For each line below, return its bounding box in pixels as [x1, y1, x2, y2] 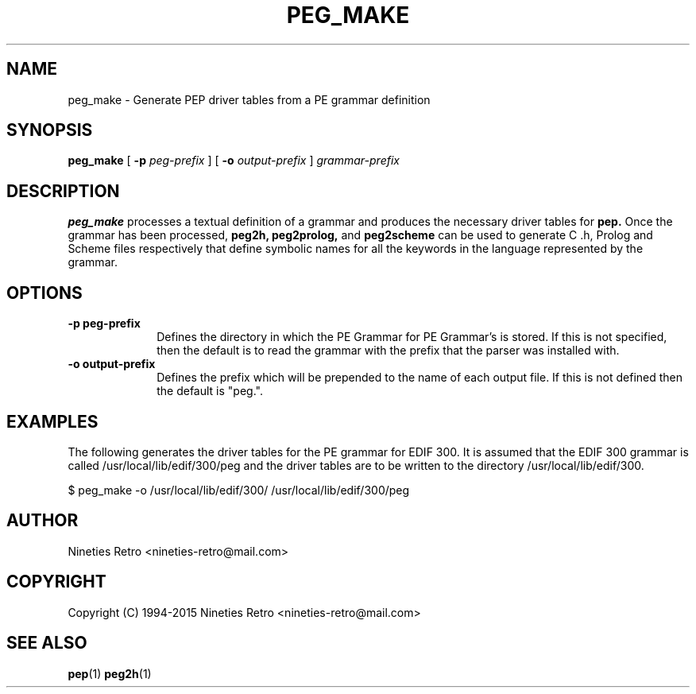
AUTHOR [6, 510, 79, 531]
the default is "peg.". [157, 384, 263, 398]
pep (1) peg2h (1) [68, 666, 152, 680]
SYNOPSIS [6, 120, 93, 141]
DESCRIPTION [6, 180, 120, 201]
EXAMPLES [6, 411, 99, 432]
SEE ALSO [6, 633, 87, 653]
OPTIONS [6, 282, 83, 303]
